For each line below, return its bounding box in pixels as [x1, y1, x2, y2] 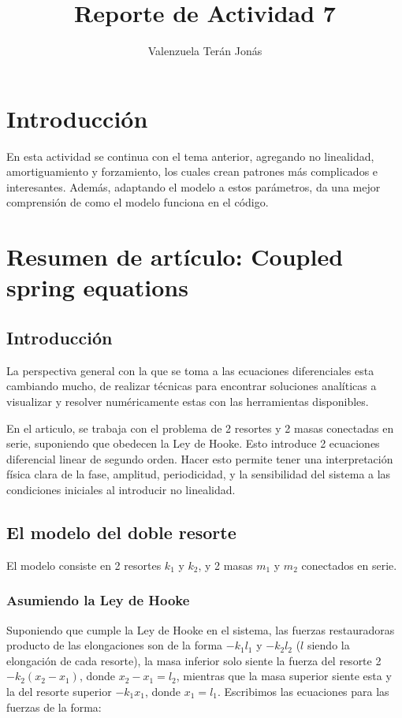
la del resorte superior [6, 683, 112, 699]
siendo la [307, 637, 350, 653]
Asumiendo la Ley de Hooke [6, 590, 190, 610]
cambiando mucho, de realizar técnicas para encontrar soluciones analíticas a [6, 378, 377, 394]
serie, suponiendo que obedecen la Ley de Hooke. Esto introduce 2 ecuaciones [6, 435, 380, 452]
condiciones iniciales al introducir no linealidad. [6, 481, 236, 497]
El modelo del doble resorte [6, 519, 236, 544]
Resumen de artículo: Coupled [6, 240, 344, 273]
